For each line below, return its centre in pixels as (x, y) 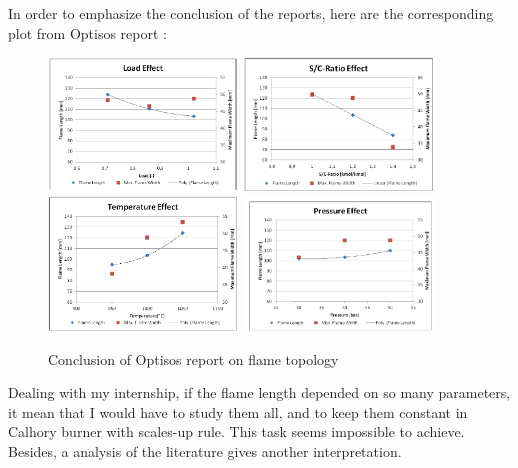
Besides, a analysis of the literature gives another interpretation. (205, 451)
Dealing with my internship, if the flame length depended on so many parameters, (259, 392)
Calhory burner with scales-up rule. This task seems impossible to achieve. (236, 431)
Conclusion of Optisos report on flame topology (193, 358)
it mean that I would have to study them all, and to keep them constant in (238, 411)
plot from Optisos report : (87, 32)
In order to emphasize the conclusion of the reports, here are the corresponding (251, 13)
